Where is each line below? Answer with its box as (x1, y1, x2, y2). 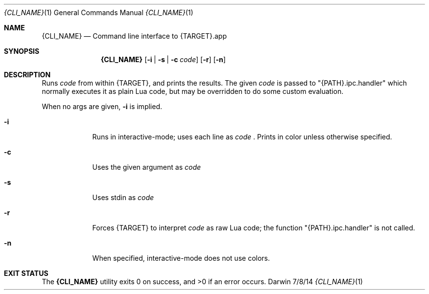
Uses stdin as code (92, 193, 154, 202)
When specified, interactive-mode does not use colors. (92, 254, 270, 262)
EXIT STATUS (4, 269, 48, 277)
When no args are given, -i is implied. (42, 102, 163, 111)
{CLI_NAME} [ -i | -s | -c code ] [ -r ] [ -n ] (100, 55, 226, 64)
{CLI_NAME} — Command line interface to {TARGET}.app (42, 32, 227, 40)
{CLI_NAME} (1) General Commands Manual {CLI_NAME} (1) (4, 8, 193, 17)
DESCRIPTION (4, 70, 51, 79)
